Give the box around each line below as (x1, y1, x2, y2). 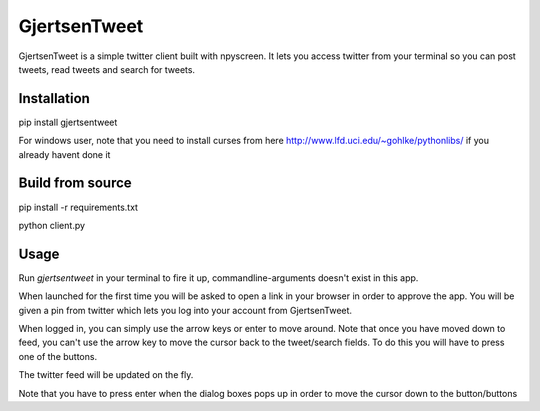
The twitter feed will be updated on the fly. (18, 369, 194, 381)
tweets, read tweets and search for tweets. (18, 63, 195, 75)
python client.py (18, 219, 85, 231)
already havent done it (18, 148, 111, 160)
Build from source (18, 175, 132, 192)
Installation (18, 90, 90, 107)
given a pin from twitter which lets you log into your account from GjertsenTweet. (18, 304, 353, 316)
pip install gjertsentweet (18, 116, 118, 128)
